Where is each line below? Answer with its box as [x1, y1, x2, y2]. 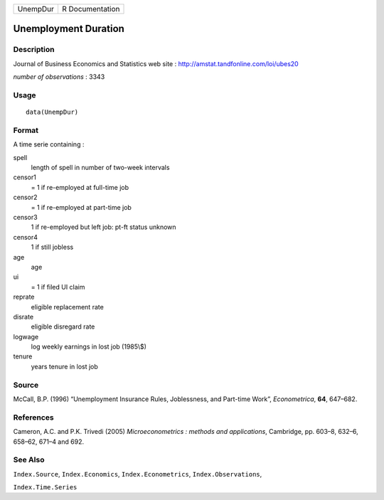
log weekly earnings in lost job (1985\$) [31, 342, 147, 351]
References [13, 413, 54, 422]
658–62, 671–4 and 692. [13, 437, 85, 446]
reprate [13, 292, 35, 302]
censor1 [13, 173, 37, 181]
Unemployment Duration [13, 23, 124, 35]
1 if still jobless [31, 243, 74, 252]
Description [13, 45, 55, 55]
